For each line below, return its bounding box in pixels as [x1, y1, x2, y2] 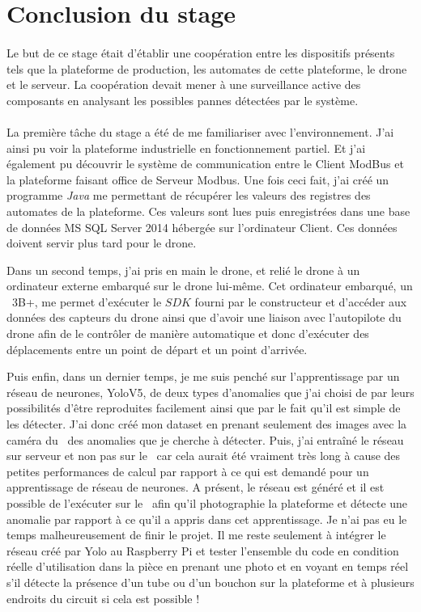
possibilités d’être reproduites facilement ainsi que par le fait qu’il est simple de [6, 399, 401, 416]
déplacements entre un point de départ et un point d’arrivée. [6, 340, 308, 357]
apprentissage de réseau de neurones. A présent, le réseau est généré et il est [6, 479, 385, 496]
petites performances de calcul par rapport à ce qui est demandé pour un [6, 462, 369, 479]
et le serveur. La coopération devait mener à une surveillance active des [6, 76, 361, 93]
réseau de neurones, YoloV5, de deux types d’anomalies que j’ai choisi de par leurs [6, 383, 415, 400]
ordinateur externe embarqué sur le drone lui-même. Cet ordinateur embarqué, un [6, 277, 413, 294]
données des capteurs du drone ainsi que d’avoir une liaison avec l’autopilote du [6, 309, 402, 326]
